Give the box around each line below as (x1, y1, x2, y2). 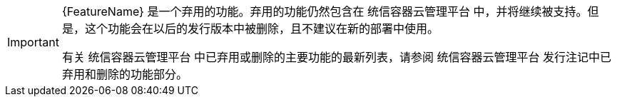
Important (7, 35, 59, 49)
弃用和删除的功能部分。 (61, 67, 188, 81)
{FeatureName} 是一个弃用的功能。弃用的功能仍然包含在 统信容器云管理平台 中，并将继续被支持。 (61, 4, 588, 19)
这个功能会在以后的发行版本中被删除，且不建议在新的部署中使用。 (84, 21, 439, 36)
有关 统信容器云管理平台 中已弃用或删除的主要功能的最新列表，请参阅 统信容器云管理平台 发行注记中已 (61, 50, 611, 64)
